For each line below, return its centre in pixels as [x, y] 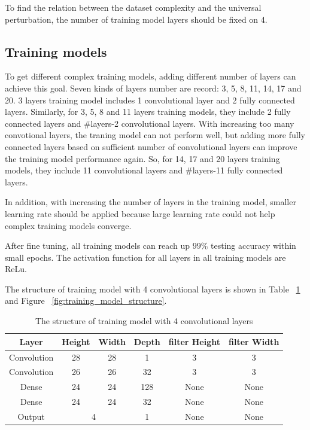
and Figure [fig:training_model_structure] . [86, 301]
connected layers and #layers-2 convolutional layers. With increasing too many [150, 123]
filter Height [194, 341]
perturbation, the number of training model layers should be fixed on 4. [136, 19]
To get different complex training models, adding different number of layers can [151, 76]
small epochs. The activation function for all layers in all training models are [145, 257]
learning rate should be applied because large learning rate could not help [140, 213]
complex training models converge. [68, 225]
